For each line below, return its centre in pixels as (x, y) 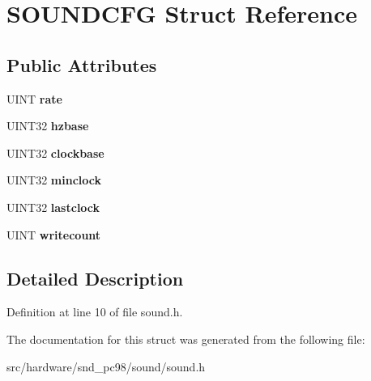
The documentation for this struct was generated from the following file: (186, 339)
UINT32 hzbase (48, 126)
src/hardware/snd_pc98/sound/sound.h (106, 366)
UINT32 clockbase (55, 152)
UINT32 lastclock (53, 207)
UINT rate (34, 98)
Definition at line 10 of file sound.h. (95, 312)
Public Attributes (82, 64)
